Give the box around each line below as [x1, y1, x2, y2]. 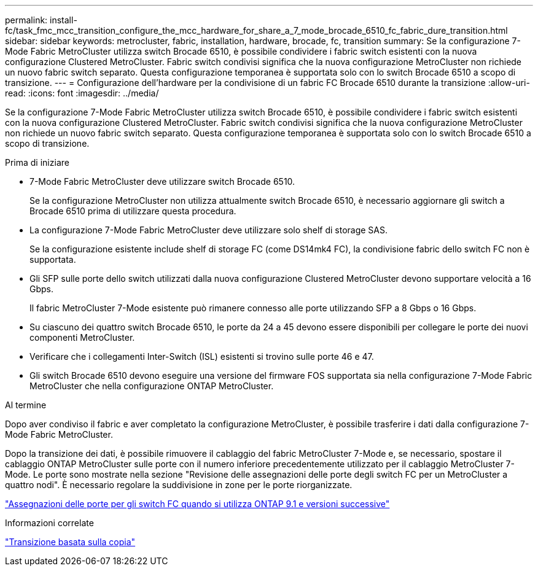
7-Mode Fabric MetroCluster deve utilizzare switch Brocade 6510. [29, 176, 295, 187]
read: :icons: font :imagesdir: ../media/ [5, 88, 159, 98]
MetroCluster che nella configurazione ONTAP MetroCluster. [29, 381, 274, 391]
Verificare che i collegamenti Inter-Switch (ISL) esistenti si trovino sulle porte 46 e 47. [29, 351, 374, 362]
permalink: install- [5, 15, 77, 25]
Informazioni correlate [5, 518, 94, 528]
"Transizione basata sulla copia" [5, 537, 136, 547]
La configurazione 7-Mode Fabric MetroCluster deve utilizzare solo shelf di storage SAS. [29, 225, 388, 235]
